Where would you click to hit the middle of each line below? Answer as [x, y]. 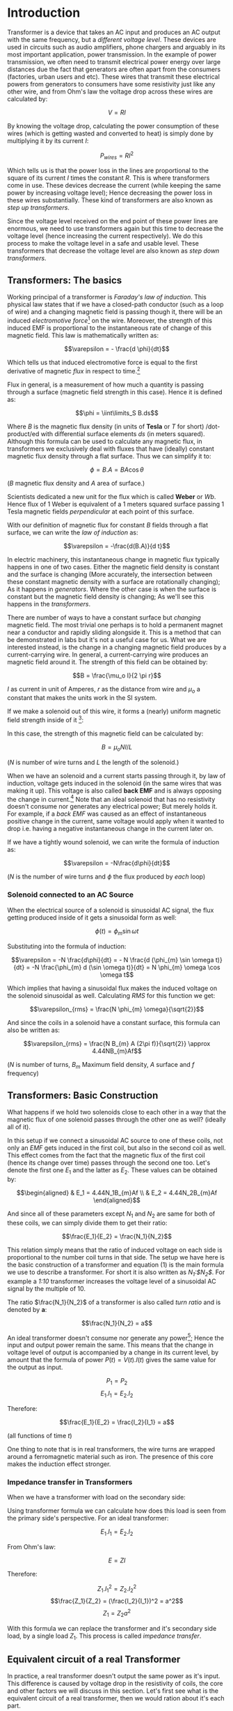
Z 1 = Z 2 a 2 [117, 1613]
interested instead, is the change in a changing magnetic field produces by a [117, 647]
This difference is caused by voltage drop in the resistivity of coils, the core [115, 1684]
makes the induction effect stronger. [59, 1464]
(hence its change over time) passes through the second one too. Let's [109, 1163]
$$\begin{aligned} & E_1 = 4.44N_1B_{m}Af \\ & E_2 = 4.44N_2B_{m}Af [117, 1193]
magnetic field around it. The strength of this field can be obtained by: [107, 662]
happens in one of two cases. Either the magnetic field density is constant [113, 567]
